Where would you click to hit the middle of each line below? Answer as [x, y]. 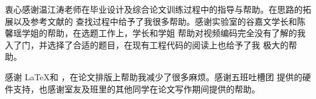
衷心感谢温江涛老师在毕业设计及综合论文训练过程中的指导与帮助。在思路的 [154, 9]
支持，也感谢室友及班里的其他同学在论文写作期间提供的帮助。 [136, 88]
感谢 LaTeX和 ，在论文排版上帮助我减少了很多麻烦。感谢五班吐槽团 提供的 [154, 76]
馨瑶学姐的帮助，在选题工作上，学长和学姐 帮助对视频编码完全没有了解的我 [155, 33]
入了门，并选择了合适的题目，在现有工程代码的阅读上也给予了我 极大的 [147, 44]
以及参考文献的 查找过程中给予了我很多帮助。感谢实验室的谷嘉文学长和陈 [159, 21]
